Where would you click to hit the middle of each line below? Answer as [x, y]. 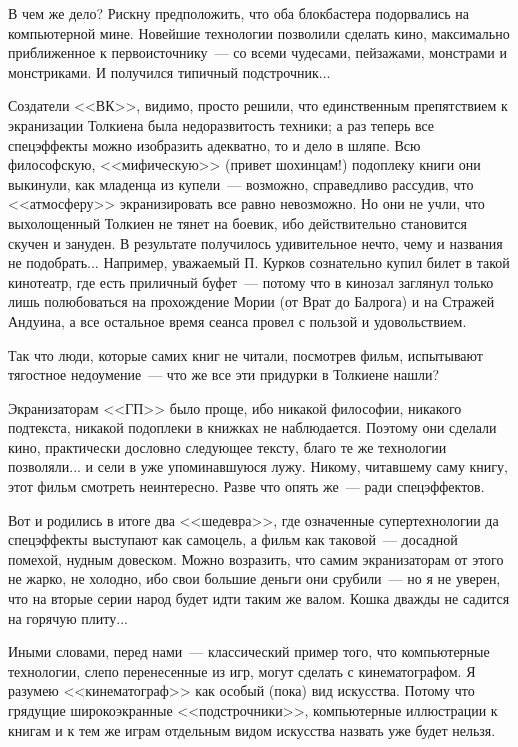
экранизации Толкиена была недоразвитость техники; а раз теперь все [221, 124]
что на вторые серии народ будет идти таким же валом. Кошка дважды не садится [259, 598]
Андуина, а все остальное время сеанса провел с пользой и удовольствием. [237, 320]
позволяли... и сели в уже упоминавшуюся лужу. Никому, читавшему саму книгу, [258, 466]
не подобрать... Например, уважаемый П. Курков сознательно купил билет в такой [259, 262]
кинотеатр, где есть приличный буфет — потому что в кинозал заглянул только [251, 281]
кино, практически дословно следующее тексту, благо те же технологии [227, 446]
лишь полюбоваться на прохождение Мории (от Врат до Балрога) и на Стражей [251, 301]
